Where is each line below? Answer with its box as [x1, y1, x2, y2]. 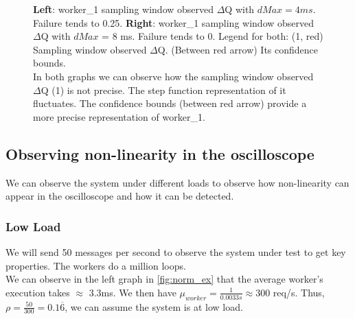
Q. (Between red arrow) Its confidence [157, 42, 319, 56]
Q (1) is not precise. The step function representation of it [41, 82, 286, 97]
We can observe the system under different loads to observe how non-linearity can [5, 175, 350, 189]
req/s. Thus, [273, 285, 325, 299]
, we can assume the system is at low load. [65, 299, 243, 314]
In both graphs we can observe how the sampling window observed [33, 69, 314, 83]
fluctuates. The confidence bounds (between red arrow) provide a [33, 96, 307, 110]
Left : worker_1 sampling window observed [33, 2, 214, 16]
